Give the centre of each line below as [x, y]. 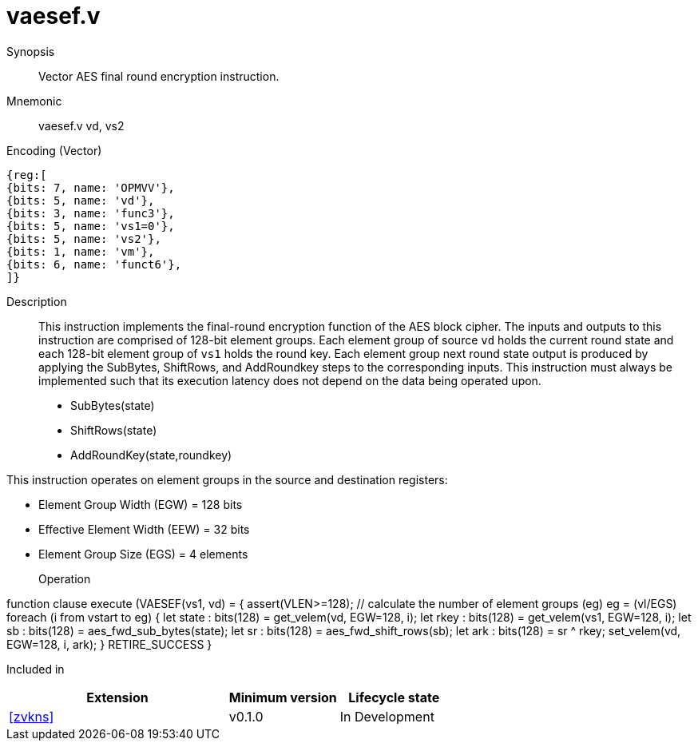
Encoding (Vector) [54, 150]
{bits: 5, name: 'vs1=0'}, [91, 226]
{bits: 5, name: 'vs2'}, [84, 238]
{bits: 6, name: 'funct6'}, [94, 264]
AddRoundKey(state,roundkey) [151, 455]
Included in [36, 669]
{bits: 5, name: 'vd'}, [81, 200]
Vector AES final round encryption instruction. [159, 76]
